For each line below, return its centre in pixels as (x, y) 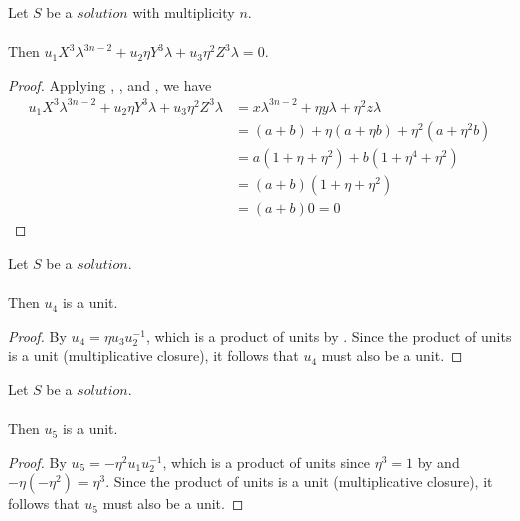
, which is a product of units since (266, 461)
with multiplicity (183, 12)
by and (438, 461)
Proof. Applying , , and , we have (110, 84)
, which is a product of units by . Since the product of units (328, 335)
